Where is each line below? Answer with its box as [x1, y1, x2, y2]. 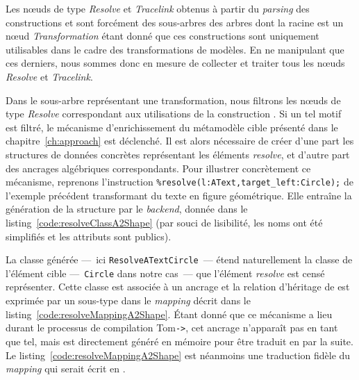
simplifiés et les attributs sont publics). [6, 229, 172, 243]
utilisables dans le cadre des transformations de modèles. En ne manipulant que [6, 42, 344, 56]
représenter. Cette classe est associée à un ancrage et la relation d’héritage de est [6, 279, 350, 294]
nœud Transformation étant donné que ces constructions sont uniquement [6, 28, 319, 43]
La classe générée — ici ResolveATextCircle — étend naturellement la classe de [6, 252, 353, 267]
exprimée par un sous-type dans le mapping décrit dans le [6, 293, 251, 308]
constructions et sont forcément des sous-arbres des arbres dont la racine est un [6, 15, 344, 29]
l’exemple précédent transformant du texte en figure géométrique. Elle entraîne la [6, 188, 352, 202]
